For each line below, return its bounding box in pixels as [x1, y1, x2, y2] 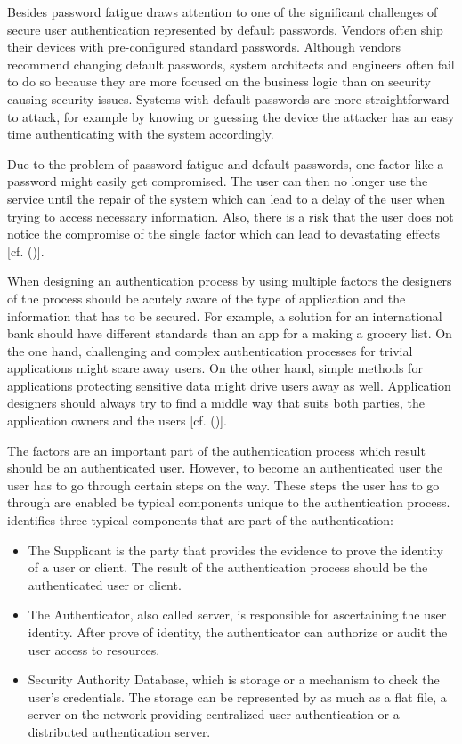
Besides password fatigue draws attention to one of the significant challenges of [7, 3, 438, 20]
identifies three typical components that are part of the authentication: [7, 511, 393, 530]
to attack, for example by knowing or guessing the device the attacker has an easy [7, 107, 455, 125]
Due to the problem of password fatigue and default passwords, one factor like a [7, 154, 444, 173]
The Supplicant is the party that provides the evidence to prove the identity [28, 540, 443, 559]
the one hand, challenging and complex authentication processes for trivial [7, 341, 413, 360]
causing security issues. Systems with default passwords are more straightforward [7, 89, 450, 108]
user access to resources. [28, 640, 160, 659]
